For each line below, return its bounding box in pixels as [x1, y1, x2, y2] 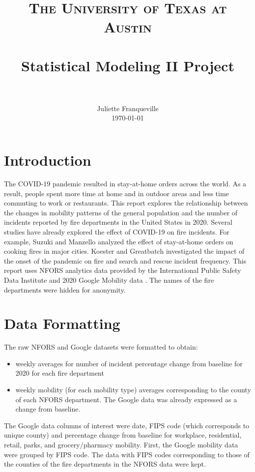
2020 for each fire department [15, 368, 104, 378]
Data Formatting [4, 313, 120, 333]
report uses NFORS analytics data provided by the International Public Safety [4, 265, 241, 275]
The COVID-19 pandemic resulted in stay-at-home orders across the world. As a [4, 178, 247, 188]
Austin [104, 17, 152, 37]
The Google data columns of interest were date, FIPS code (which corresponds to [4, 420, 250, 430]
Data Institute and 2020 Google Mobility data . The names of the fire [4, 274, 214, 285]
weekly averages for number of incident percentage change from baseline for [15, 358, 243, 368]
